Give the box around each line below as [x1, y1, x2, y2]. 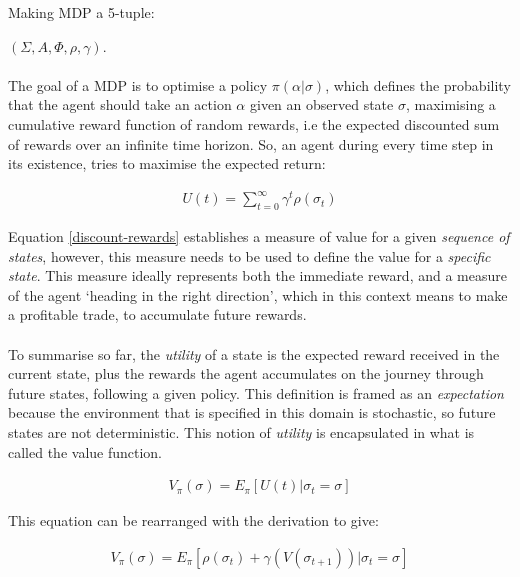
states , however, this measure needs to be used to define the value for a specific [8, 245, 491, 266]
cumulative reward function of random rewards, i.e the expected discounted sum [8, 113, 500, 134]
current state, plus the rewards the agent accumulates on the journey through [8, 363, 484, 384]
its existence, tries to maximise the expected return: [8, 153, 326, 174]
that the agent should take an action [8, 94, 232, 115]
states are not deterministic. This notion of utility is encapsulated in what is [8, 422, 475, 443]
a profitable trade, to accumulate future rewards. [8, 304, 307, 325]
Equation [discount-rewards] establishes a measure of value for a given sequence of [8, 226, 510, 247]
